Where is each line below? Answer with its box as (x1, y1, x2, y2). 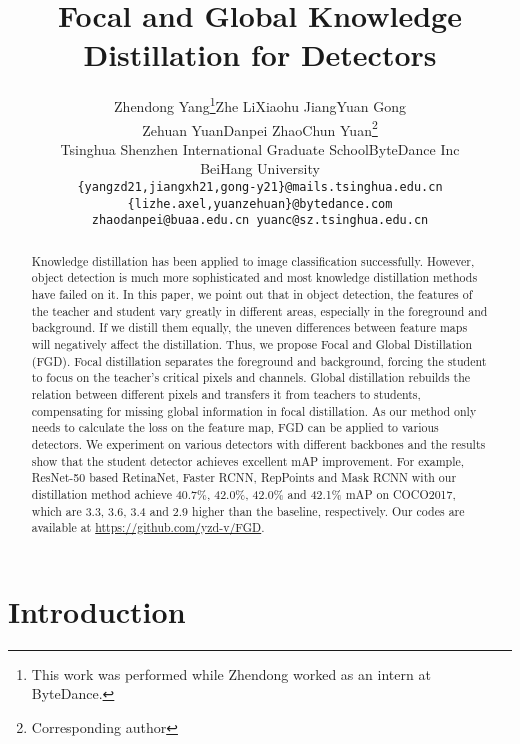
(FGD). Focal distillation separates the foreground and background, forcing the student (31, 352, 487, 369)
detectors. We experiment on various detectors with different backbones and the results (31, 435, 486, 452)
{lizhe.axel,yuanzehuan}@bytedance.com (127, 196, 393, 211)
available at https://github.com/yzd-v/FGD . (31, 519, 265, 536)
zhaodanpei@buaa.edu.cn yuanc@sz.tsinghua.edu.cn (91, 213, 429, 228)
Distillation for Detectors (83, 34, 437, 75)
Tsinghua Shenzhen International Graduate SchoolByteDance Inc (60, 138, 460, 159)
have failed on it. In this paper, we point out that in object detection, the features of (31, 286, 473, 303)
